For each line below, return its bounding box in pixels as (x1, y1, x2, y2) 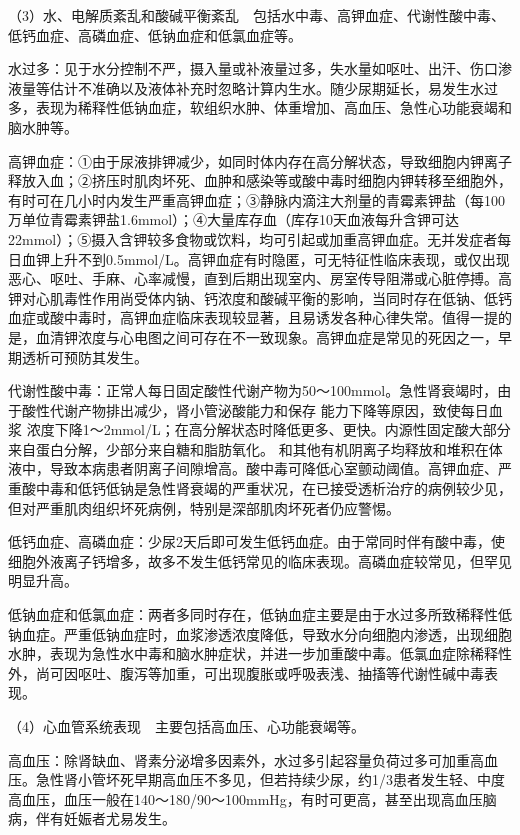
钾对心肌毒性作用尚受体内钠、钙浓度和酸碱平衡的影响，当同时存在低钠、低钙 (8, 287, 512, 308)
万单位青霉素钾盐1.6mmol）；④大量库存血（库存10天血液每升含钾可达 (8, 209, 460, 230)
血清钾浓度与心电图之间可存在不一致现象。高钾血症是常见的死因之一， (35, 326, 498, 347)
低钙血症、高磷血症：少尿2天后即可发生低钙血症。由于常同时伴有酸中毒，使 (8, 531, 505, 552)
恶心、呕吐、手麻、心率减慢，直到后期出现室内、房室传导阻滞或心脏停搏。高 (8, 268, 512, 289)
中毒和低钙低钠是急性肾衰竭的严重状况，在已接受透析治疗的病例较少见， (35, 478, 512, 499)
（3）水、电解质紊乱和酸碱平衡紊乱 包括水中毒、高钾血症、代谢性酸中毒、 (8, 5, 505, 25)
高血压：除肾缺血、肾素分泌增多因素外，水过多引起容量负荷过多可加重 (8, 749, 470, 770)
